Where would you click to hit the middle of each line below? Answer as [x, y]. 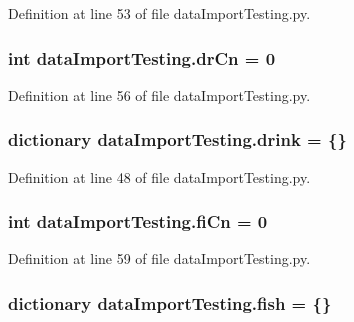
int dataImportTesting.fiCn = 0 [138, 221]
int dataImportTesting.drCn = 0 [142, 57]
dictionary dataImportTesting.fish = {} [170, 302]
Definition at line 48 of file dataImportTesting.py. [159, 176]
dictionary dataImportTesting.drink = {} [177, 139]
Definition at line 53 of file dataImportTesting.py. [159, 13]
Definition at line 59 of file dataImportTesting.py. [159, 258]
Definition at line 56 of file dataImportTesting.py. [159, 94]
